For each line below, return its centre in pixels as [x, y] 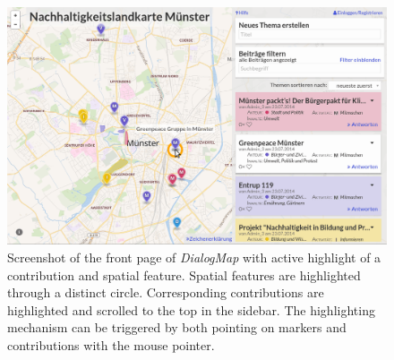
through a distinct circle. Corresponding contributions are [166, 292]
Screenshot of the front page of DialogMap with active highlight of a [194, 257]
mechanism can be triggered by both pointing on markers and [177, 327]
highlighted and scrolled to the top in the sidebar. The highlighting [191, 309]
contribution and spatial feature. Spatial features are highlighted [184, 274]
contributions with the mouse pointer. [111, 344]
